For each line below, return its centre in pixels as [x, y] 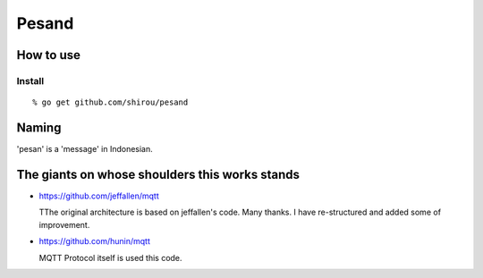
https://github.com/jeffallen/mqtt [99, 196]
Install [30, 80]
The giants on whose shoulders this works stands [158, 174]
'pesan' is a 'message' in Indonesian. [85, 149]
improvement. [64, 224]
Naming [39, 127]
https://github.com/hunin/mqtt [95, 241]
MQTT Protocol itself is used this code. [110, 257]
